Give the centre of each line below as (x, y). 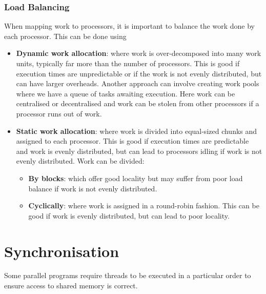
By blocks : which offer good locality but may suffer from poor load (136, 178)
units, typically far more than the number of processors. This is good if (128, 63)
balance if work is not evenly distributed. (93, 188)
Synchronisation (62, 251)
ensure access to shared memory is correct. (71, 286)
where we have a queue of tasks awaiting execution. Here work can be (126, 93)
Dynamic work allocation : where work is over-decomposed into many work (139, 53)
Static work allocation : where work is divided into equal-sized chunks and (137, 131)
